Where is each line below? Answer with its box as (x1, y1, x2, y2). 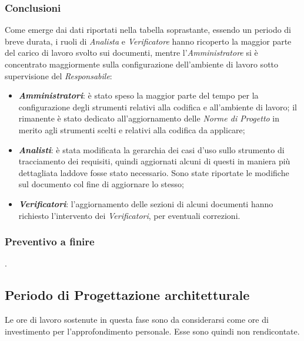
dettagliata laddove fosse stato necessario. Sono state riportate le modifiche (18, 166, 289, 178)
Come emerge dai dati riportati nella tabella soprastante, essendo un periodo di (5, 23, 292, 36)
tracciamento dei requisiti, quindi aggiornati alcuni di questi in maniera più (18, 155, 290, 167)
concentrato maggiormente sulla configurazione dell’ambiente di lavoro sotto (5, 58, 279, 70)
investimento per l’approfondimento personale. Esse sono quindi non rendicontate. (5, 325, 300, 337)
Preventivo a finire (5, 234, 95, 249)
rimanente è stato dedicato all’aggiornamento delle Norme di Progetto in (18, 112, 280, 124)
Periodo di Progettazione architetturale (5, 286, 250, 304)
